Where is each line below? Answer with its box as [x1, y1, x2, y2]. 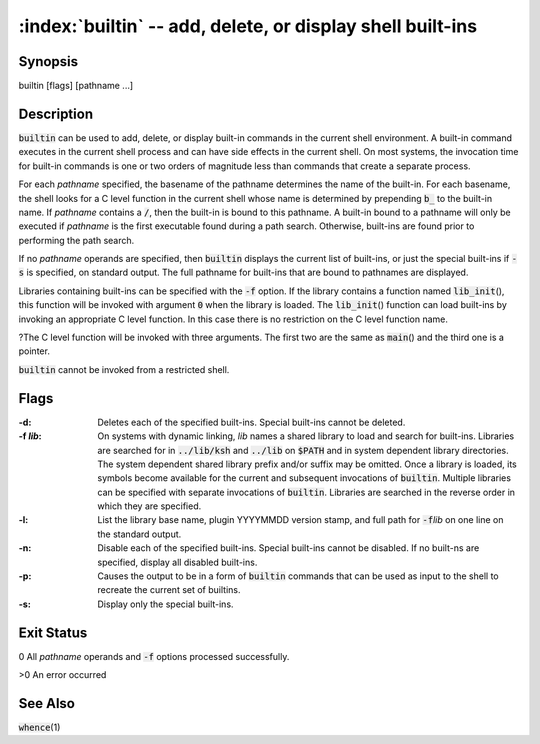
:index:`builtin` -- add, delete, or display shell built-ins [18, 15, 478, 37]
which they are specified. [97, 500, 202, 512]
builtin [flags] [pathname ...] [18, 80, 134, 92]
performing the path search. [18, 234, 135, 246]
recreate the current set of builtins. [97, 584, 241, 596]
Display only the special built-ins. [97, 598, 234, 610]
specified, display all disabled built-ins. [97, 556, 258, 568]
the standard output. [97, 528, 182, 540]
